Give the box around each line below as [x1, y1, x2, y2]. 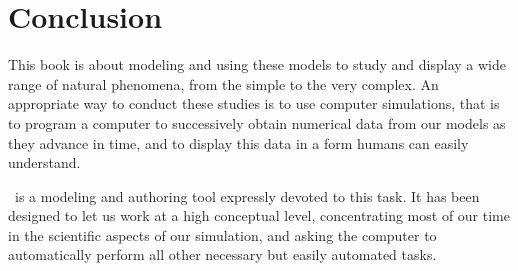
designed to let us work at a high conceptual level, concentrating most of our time [8, 205, 510, 226]
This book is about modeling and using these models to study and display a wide [8, 54, 506, 75]
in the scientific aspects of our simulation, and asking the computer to [8, 224, 437, 245]
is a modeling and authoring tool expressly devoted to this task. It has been [14, 185, 480, 206]
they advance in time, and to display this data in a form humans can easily [8, 132, 469, 153]
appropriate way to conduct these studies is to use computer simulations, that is [8, 93, 500, 114]
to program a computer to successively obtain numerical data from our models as [8, 112, 506, 133]
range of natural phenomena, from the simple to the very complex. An [8, 73, 439, 94]
